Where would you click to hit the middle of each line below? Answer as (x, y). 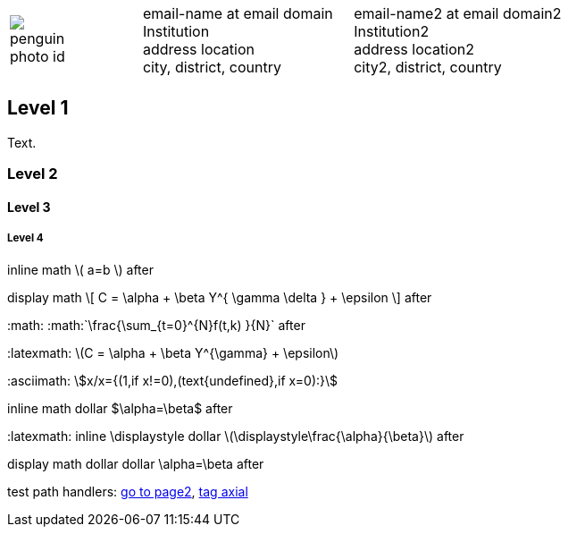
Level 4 (25, 238)
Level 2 (33, 174)
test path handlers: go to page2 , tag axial (128, 491)
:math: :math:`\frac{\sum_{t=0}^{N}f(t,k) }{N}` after (156, 325)
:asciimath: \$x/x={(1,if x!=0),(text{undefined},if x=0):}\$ (173, 380)
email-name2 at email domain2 (458, 13)
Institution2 (392, 31)
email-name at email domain (238, 13)
